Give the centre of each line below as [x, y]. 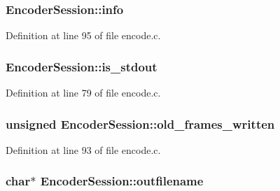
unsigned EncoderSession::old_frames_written [140, 123]
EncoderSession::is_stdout [82, 66]
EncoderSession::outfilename [122, 181]
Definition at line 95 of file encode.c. [83, 35]
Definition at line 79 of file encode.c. [83, 93]
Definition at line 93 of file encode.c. [83, 149]
